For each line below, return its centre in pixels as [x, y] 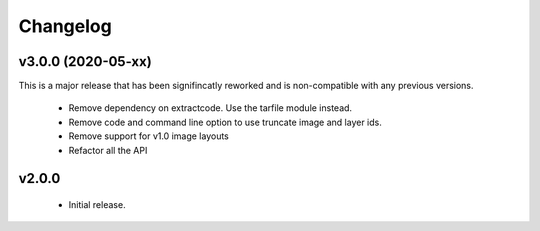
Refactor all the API [108, 150]
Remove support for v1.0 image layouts [148, 136]
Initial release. [97, 205]
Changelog [65, 26]
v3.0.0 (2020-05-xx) [85, 61]
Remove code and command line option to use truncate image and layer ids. [225, 122]
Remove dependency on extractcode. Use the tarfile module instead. [210, 108]
